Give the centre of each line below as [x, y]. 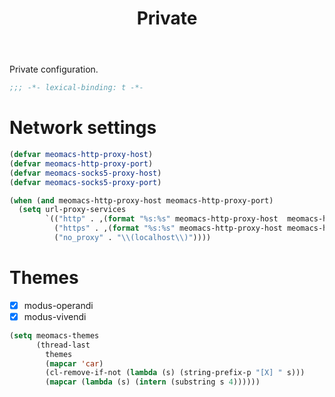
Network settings [83, 128]
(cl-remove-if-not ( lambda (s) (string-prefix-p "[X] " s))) [175, 373]
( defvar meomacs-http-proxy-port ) [81, 163]
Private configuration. [54, 69]
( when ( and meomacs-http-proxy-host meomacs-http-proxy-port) [141, 200]
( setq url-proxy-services [72, 210]
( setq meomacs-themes [54, 335]
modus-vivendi [55, 316]
